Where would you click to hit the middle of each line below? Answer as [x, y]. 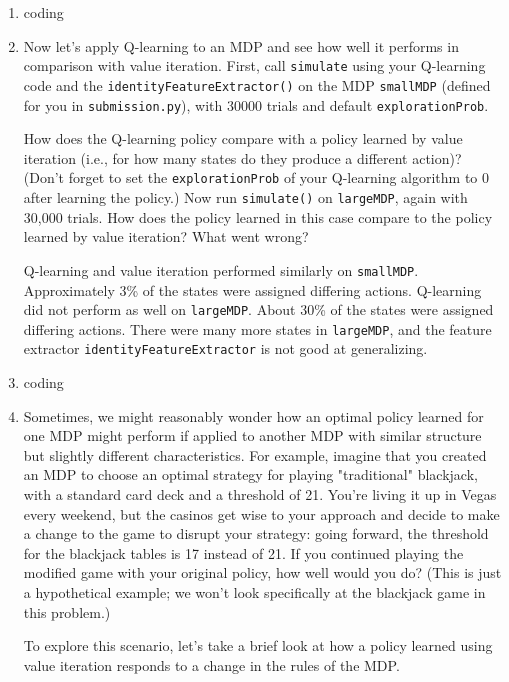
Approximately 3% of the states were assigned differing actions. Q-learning [252, 289]
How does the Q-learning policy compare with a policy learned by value [243, 138]
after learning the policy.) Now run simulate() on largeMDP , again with [245, 197]
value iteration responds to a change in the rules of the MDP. [211, 664]
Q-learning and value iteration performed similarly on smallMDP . [221, 269]
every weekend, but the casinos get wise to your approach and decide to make [261, 513]
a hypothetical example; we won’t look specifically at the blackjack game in [254, 592]
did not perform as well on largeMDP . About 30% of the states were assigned [258, 309]
